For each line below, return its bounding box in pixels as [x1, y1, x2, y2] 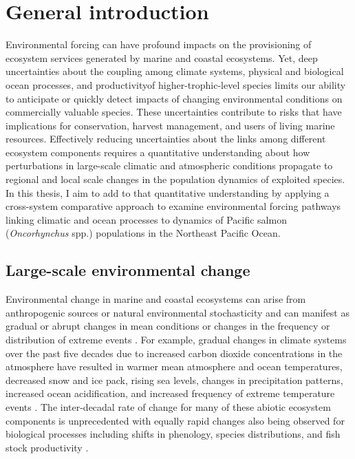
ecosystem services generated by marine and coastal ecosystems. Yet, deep [6, 50, 318, 65]
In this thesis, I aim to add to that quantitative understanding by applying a [6, 185, 330, 200]
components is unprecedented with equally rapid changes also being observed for [6, 413, 345, 427]
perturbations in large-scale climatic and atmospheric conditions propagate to [6, 158, 333, 173]
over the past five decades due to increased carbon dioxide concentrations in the [6, 345, 343, 360]
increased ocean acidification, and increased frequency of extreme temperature [6, 386, 335, 401]
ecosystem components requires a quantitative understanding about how [6, 145, 310, 159]
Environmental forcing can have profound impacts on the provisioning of [6, 37, 312, 52]
